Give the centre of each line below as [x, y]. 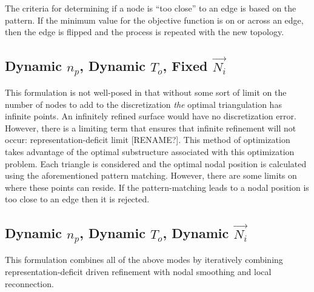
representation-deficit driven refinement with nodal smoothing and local [138, 271]
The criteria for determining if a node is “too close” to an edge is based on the [151, 8]
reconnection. [29, 283]
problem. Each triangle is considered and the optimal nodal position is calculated [156, 163]
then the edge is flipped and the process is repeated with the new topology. [145, 32]
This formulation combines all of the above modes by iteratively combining [144, 260]
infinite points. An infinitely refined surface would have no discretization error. [151, 116]
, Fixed [185, 66]
